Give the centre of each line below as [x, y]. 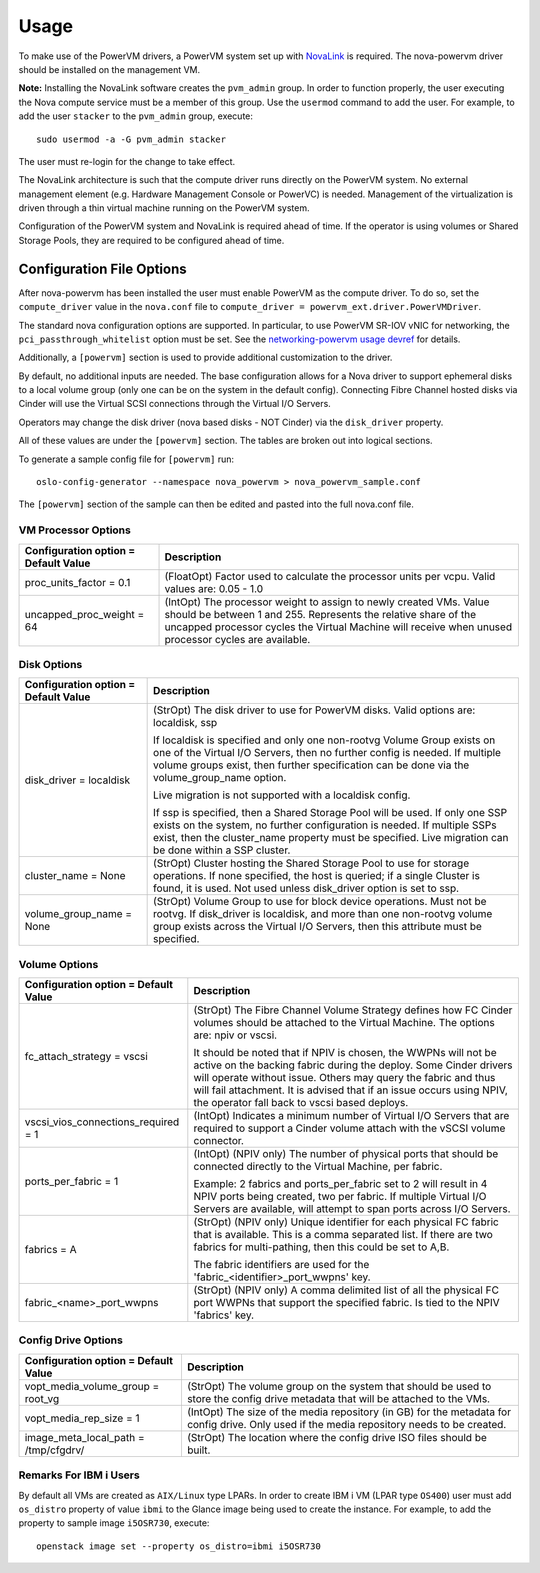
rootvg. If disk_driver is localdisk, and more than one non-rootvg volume [323, 914]
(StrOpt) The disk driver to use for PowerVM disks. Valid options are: [314, 710]
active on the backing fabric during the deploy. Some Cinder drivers [353, 1065]
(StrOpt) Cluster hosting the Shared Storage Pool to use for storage [311, 863]
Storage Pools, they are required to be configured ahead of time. [151, 240]
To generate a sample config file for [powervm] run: [126, 459]
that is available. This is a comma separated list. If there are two [343, 1235]
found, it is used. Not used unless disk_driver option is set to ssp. [306, 888]
